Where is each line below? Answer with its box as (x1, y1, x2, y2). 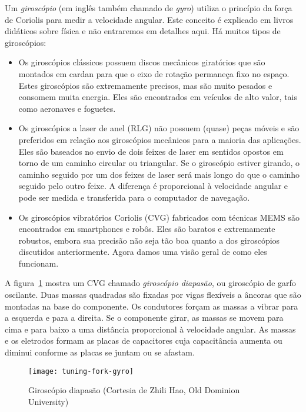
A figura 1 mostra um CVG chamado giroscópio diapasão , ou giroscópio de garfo (5, 277, 296, 289)
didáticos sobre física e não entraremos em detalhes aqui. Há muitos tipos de (5, 25, 281, 37)
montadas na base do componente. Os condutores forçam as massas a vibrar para (5, 300, 298, 312)
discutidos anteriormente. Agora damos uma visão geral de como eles (18, 245, 267, 258)
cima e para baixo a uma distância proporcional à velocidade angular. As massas (5, 323, 296, 335)
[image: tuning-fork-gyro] (28, 367, 134, 376)
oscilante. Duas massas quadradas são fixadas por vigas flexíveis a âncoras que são (5, 288, 301, 301)
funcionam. (18, 257, 59, 269)
